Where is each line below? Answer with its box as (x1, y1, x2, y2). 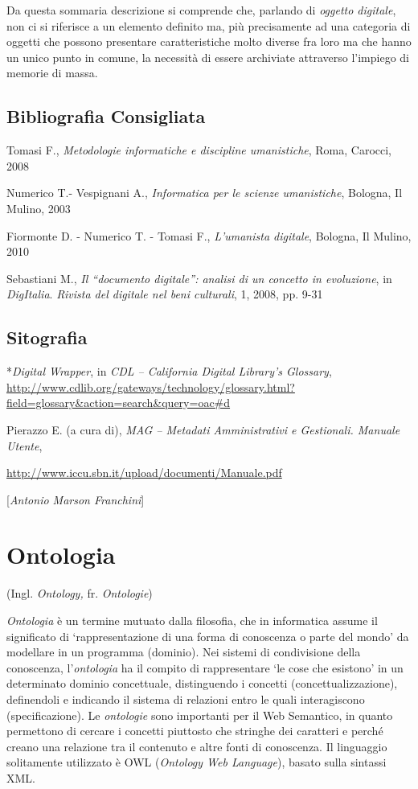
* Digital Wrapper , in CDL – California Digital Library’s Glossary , (6, 363, 332, 380)
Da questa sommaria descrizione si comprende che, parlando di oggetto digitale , (6, 2, 396, 18)
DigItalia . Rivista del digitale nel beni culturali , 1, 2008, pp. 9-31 (6, 286, 323, 302)
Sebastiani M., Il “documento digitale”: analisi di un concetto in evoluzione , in (6, 269, 392, 286)
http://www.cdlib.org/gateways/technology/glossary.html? (6, 378, 295, 395)
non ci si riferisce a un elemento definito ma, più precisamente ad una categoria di (6, 17, 411, 34)
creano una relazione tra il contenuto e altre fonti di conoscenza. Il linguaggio (6, 738, 387, 754)
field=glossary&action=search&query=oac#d (6, 394, 231, 411)
